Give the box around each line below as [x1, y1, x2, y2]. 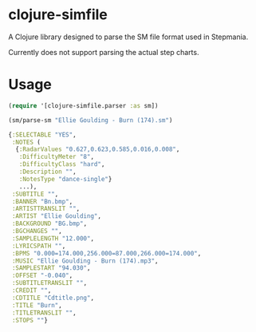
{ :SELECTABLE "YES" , [8, 130, 77, 139]
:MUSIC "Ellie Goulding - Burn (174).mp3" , [11, 257, 159, 265]
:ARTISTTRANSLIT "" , [11, 205, 81, 213]
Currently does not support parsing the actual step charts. [8, 47, 199, 57]
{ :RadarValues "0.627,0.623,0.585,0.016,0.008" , [15, 145, 180, 153]
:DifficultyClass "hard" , [18, 160, 105, 168]
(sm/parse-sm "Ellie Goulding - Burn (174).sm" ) [8, 116, 173, 125]
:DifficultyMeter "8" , [18, 153, 94, 161]
